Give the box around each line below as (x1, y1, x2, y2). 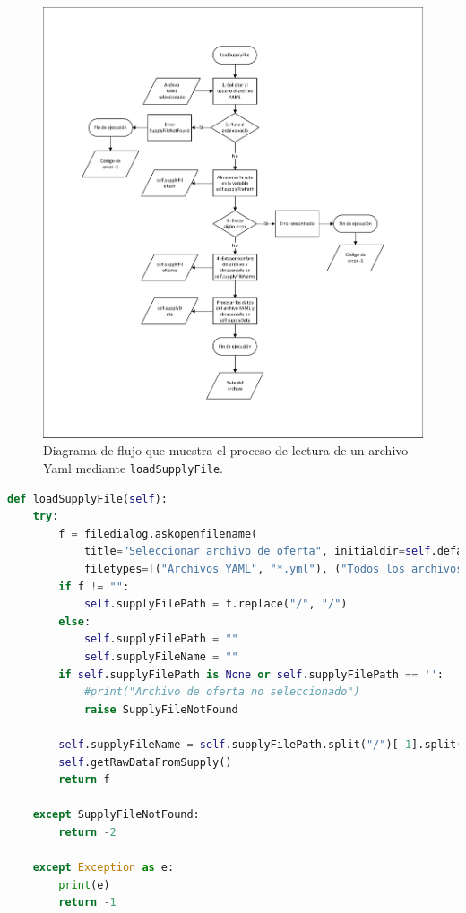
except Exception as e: (32, 861, 175, 874)
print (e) (58, 878, 110, 891)
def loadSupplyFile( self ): (7, 492, 168, 505)
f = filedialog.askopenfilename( (58, 527, 258, 540)
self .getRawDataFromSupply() (58, 755, 232, 769)
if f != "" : (58, 580, 130, 593)
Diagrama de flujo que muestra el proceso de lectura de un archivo (43, 441, 409, 460)
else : (58, 615, 91, 628)
